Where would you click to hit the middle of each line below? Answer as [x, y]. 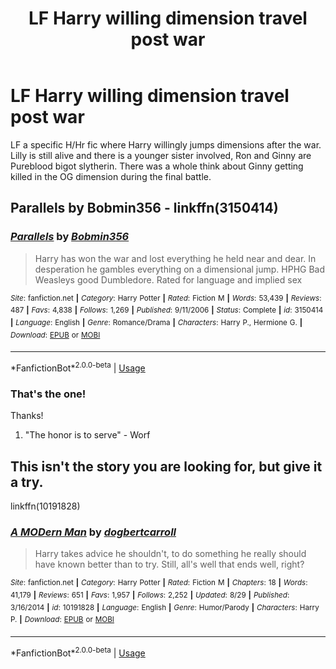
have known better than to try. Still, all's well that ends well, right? [169, 564]
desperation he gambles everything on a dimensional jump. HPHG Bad [180, 269]
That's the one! [48, 394]
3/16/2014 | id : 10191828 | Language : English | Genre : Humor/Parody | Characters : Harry [165, 607]
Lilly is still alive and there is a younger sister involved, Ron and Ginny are [161, 155]
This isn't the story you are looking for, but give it [166, 466]
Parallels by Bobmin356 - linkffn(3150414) [144, 208]
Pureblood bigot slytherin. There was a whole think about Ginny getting [157, 166]
